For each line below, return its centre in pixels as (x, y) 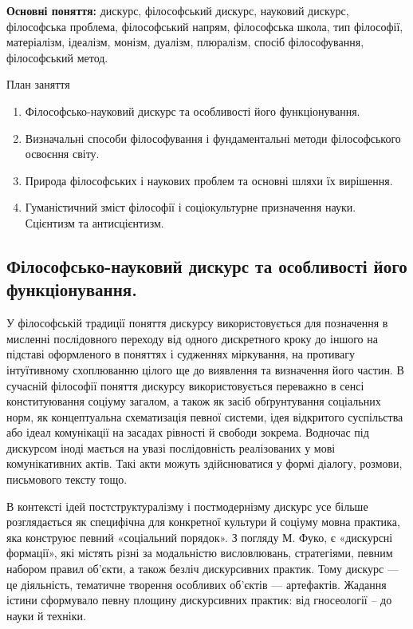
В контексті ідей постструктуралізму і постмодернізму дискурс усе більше (187, 506)
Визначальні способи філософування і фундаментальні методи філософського (213, 138)
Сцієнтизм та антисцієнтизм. (94, 222)
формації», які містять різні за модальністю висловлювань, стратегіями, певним (200, 553)
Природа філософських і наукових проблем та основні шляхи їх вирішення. (209, 180)
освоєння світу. (62, 154)
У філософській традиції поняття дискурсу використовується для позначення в (197, 323)
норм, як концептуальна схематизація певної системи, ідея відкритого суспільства (205, 416)
